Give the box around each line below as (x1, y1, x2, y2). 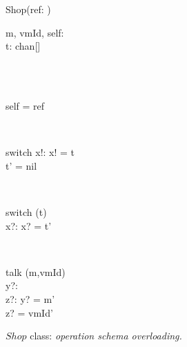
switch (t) (6, 204, 47, 219)
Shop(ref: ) (6, 2, 51, 16)
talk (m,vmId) (6, 264, 66, 279)
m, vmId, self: (6, 25, 64, 39)
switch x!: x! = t (6, 145, 75, 159)
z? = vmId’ (6, 305, 53, 319)
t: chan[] (6, 39, 41, 53)
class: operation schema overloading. (30, 328, 182, 343)
